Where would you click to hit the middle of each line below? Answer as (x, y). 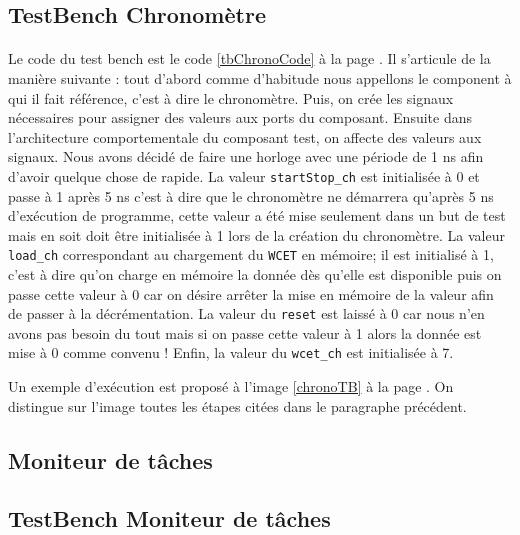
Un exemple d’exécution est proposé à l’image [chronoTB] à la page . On (231, 386)
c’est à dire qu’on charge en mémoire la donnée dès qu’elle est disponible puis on (255, 274)
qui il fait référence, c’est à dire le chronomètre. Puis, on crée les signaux (231, 97)
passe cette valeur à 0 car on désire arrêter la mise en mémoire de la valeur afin (251, 293)
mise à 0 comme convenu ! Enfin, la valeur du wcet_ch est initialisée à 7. (231, 352)
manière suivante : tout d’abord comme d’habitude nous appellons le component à (260, 77)
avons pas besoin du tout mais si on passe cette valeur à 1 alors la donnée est (245, 332)
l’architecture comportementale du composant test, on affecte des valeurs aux (245, 136)
